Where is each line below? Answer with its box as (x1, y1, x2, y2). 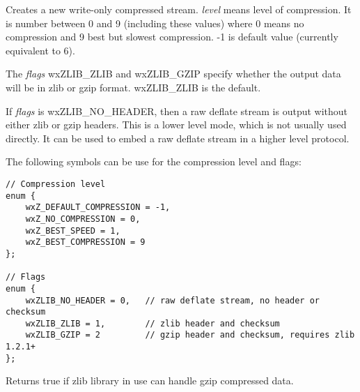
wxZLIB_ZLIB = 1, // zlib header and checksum (25, 318, 280, 329)
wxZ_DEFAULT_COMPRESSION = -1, (25, 202, 171, 213)
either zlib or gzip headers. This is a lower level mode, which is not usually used (6, 117, 347, 132)
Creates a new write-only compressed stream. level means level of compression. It (6, 2, 352, 16)
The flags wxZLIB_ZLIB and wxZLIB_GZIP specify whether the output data (6, 66, 341, 81)
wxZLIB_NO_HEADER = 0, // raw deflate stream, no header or (25, 295, 320, 306)
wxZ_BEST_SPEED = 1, (25, 225, 120, 236)
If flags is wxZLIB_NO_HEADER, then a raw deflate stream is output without (6, 103, 348, 118)
